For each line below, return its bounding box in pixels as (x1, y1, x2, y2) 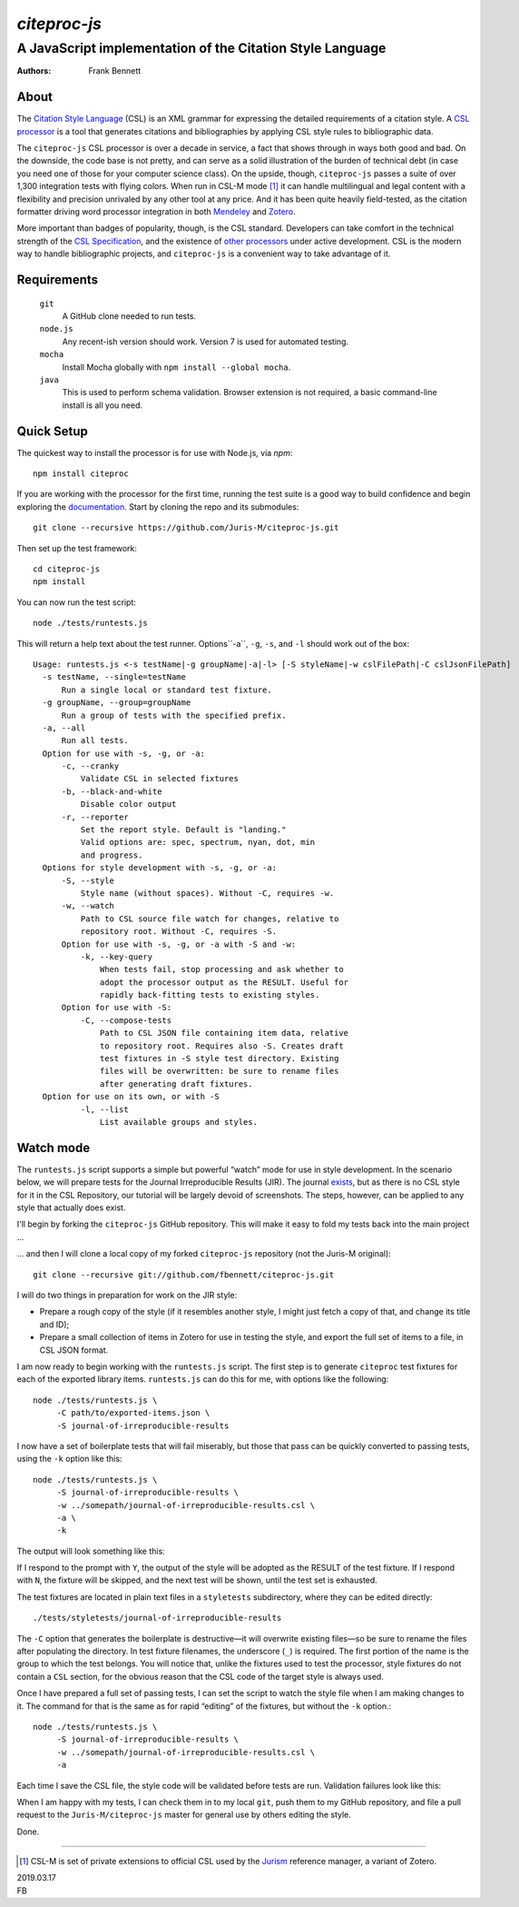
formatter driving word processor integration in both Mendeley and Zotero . (16, 206, 297, 217)
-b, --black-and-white (61, 786, 162, 797)
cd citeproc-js (33, 563, 101, 574)
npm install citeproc (33, 469, 129, 479)
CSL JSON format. (39, 1345, 109, 1356)
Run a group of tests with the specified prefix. (61, 710, 287, 720)
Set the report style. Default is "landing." (80, 825, 287, 835)
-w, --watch (61, 900, 115, 911)
